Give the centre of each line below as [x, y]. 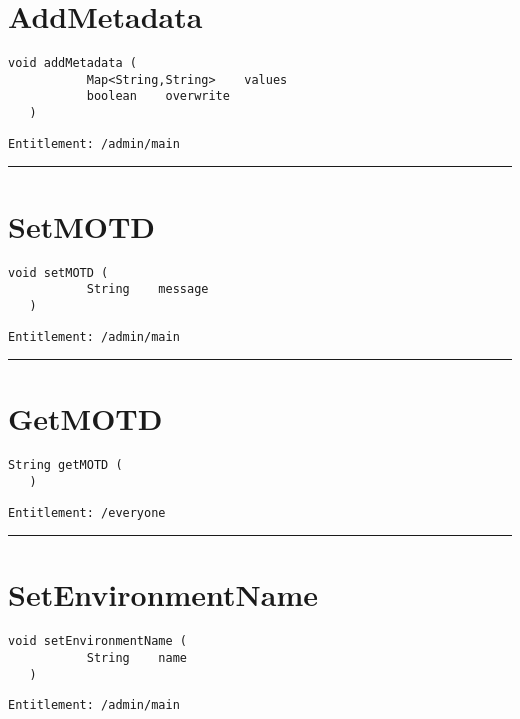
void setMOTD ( [58, 272]
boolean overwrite [158, 96]
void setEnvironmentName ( [97, 641]
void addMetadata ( [72, 63]
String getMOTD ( [65, 465]
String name [136, 658]
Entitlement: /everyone [87, 512]
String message [147, 289]
